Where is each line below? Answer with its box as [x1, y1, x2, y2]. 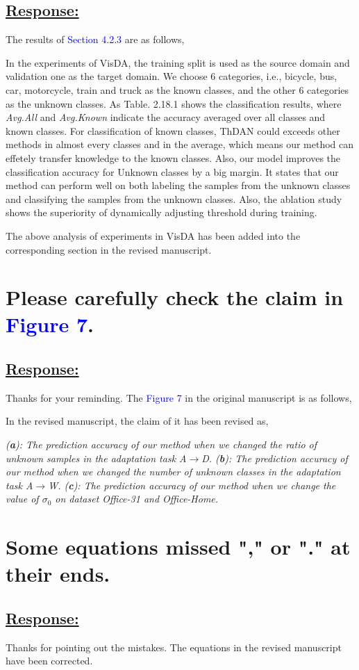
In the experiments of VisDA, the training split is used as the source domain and [6, 55, 350, 70]
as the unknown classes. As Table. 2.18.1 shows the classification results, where [6, 96, 342, 111]
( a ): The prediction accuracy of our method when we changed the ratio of [6, 437, 317, 452]
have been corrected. [6, 653, 93, 668]
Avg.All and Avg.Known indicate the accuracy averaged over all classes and [6, 110, 326, 124]
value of [6, 491, 39, 506]
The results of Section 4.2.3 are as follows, [6, 32, 185, 47]
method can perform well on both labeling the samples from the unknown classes [6, 178, 351, 193]
